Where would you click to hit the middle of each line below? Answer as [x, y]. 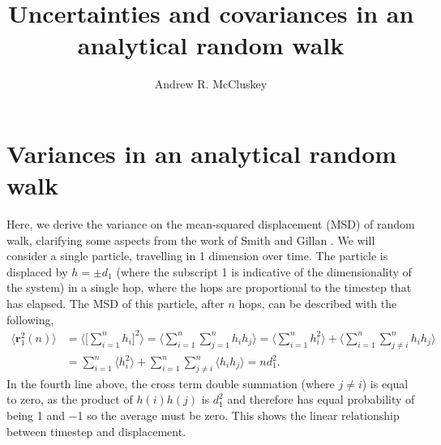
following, [30, 319]
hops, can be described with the [318, 303]
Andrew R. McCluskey [211, 84]
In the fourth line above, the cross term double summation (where [171, 383]
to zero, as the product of [70, 399]
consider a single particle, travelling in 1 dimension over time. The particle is [197, 256]
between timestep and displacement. [96, 431]
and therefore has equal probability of [321, 399]
